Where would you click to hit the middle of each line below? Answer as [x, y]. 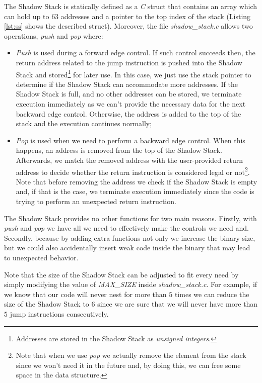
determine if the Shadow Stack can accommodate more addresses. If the [127, 84]
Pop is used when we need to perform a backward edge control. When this [130, 140]
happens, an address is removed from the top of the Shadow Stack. [119, 150]
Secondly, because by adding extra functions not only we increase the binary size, [130, 237]
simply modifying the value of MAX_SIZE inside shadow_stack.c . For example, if [131, 284]
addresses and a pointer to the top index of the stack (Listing [156, 16]
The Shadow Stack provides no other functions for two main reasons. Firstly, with [130, 218]
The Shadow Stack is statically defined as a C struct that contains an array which [131, 6]
